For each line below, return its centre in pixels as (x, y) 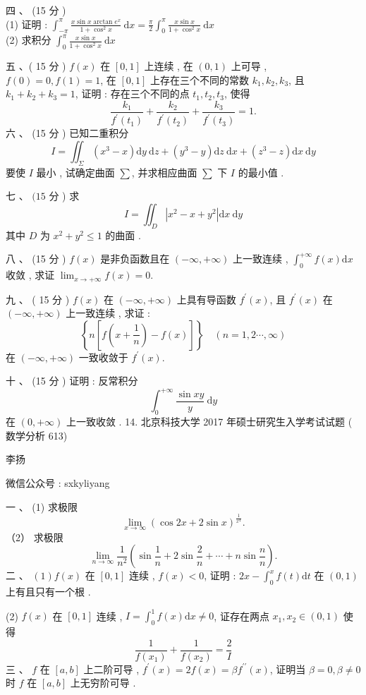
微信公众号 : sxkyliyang (58, 483)
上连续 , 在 (169, 66)
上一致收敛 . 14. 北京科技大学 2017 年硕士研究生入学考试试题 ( (209, 422)
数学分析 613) (37, 435)
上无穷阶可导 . (103, 683)
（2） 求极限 (35, 537)
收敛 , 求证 (30, 275)
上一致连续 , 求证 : (108, 313)
